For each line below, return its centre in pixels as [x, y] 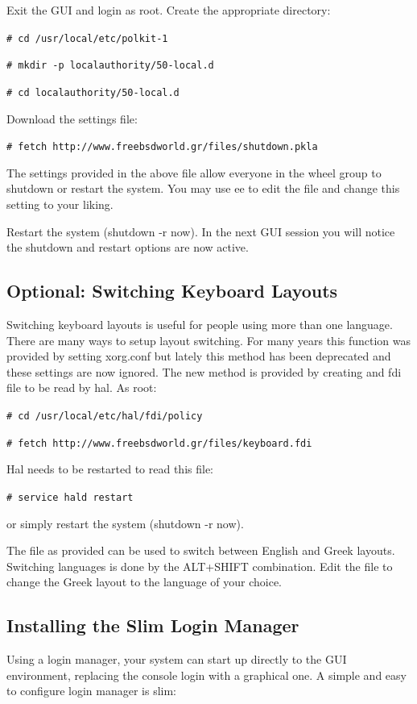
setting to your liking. [60, 204]
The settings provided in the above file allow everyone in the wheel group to [194, 172]
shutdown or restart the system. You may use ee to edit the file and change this [203, 188]
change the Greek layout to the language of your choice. [144, 582]
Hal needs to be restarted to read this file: [110, 469]
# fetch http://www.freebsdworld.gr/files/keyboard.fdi [159, 443]
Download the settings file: [72, 118]
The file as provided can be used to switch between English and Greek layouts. [201, 550]
